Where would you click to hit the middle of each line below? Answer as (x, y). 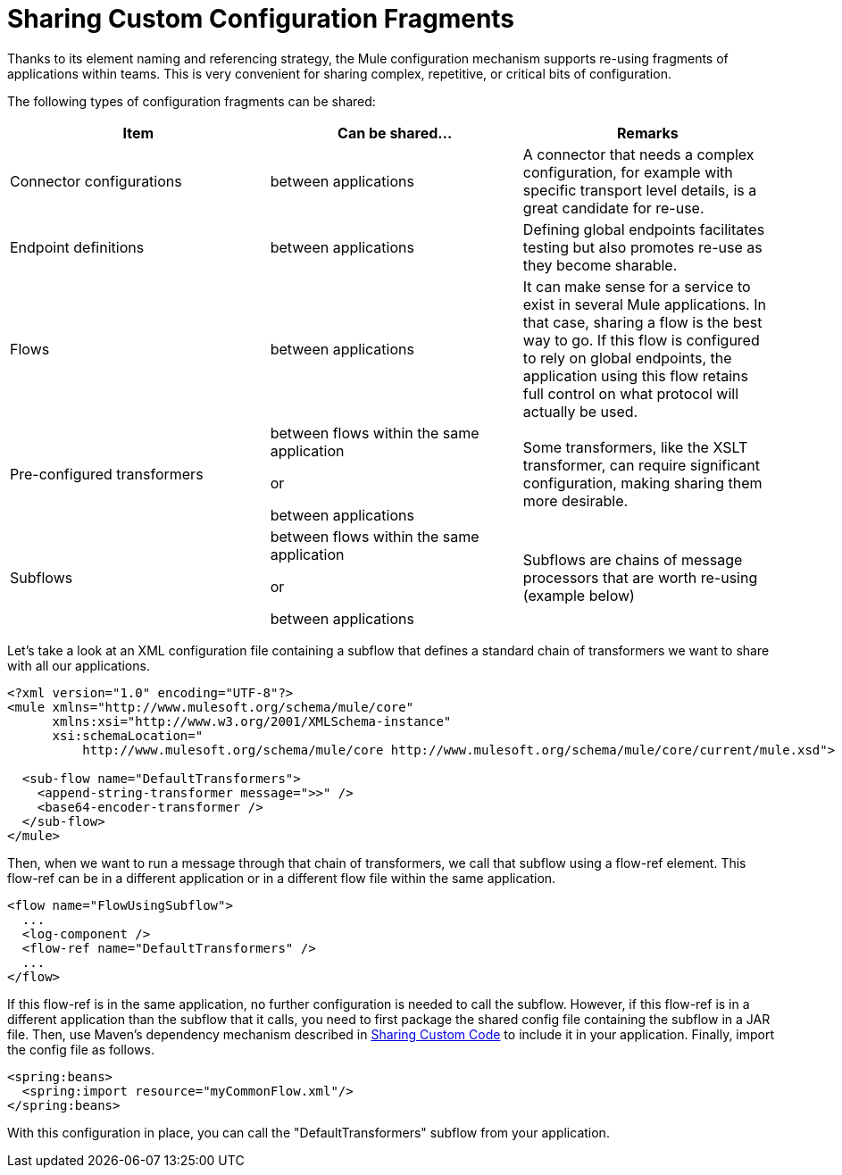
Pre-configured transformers (107, 474)
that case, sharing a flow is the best (642, 322)
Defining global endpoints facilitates (644, 229)
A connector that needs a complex (638, 154)
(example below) (579, 595)
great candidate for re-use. (613, 208)
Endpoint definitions (77, 247)
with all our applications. (79, 665)
